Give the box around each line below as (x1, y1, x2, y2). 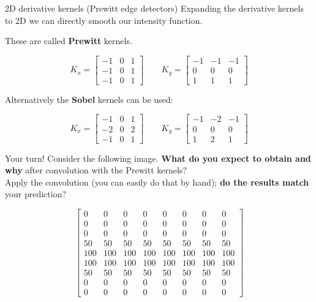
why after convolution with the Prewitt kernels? (5, 164, 187, 176)
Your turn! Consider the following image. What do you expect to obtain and (5, 151, 311, 164)
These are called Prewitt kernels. (5, 34, 132, 47)
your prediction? (5, 187, 67, 200)
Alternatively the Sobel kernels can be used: (5, 92, 173, 105)
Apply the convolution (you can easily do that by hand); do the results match (5, 175, 309, 188)
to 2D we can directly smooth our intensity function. (5, 13, 203, 26)
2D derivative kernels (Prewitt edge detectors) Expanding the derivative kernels (5, 2, 304, 14)
